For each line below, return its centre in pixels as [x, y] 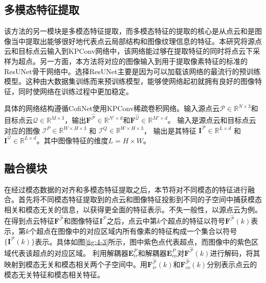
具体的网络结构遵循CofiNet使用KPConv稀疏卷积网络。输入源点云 [112, 108]
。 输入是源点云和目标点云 [212, 120]
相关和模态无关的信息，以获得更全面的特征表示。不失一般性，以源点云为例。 [133, 209]
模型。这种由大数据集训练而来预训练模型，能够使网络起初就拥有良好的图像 [129, 81]
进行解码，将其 [235, 253]
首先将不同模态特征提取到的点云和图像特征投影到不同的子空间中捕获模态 [140, 199]
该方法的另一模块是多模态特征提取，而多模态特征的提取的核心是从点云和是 [129, 31]
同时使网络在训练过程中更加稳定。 [75, 91]
